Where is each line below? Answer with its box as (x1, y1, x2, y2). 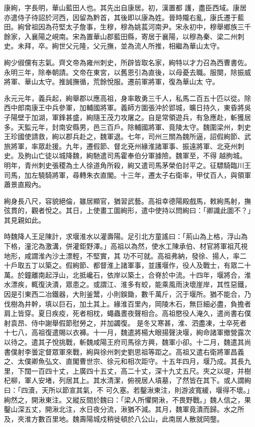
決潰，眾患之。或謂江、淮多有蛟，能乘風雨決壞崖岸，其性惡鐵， (45, 279, 251, 289)
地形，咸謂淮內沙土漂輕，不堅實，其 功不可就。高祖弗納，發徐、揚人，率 (4, 250, 240, 261)
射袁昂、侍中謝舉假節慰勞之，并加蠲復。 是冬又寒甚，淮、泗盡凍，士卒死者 (4, 317, 247, 328)
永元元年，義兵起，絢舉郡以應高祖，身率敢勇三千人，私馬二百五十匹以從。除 (4, 93, 251, 103)
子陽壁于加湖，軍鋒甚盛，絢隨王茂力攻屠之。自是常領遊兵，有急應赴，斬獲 (4, 112, 244, 122)
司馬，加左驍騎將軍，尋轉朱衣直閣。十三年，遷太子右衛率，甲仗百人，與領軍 (4, 169, 251, 180)
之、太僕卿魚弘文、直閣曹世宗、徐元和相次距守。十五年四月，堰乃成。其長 (4, 356, 244, 366)
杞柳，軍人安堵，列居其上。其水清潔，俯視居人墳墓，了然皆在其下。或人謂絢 (4, 375, 251, 385)
